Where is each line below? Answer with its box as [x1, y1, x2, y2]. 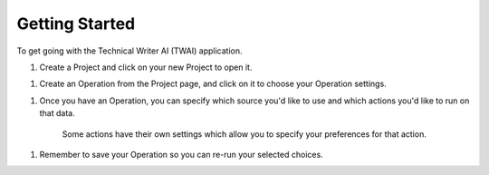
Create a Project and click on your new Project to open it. [39, 62, 253, 73]
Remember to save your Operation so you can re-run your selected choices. [39, 149, 323, 160]
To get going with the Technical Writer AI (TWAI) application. [16, 45, 244, 56]
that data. [39, 108, 76, 119]
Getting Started [16, 14, 136, 34]
